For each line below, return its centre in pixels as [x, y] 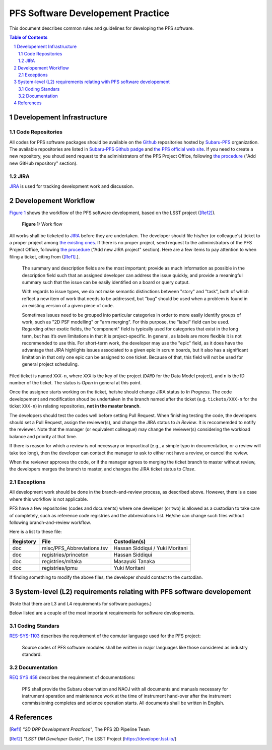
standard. [32, 654]
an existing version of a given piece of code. [68, 306]
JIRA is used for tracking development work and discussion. [72, 186]
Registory [24, 541]
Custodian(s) [130, 541]
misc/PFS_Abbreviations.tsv [75, 548]
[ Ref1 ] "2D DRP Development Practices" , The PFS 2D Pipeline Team [80, 729]
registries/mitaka [62, 561]
